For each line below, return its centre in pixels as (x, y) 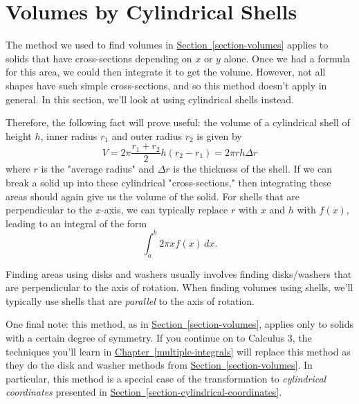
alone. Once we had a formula (287, 58)
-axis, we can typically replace (165, 210)
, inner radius (69, 135)
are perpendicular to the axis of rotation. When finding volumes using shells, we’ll (179, 287)
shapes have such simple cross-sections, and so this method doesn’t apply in (166, 85)
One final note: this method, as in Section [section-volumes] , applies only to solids (180, 324)
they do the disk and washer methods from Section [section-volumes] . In (159, 365)
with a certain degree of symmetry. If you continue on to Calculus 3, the (159, 337)
